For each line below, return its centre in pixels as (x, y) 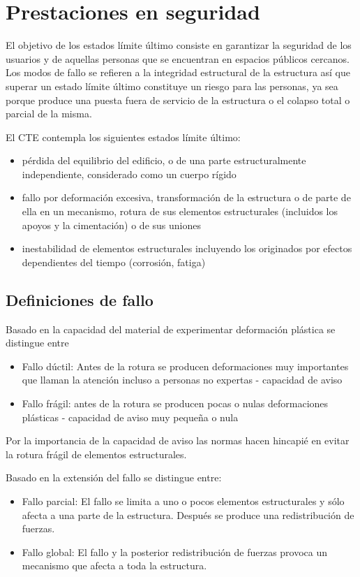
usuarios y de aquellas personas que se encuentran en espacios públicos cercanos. (178, 58)
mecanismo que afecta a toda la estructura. (114, 565)
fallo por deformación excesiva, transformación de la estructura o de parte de (186, 197)
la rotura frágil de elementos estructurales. (96, 454)
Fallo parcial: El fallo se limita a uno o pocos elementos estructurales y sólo (183, 501)
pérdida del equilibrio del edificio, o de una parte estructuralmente (164, 160)
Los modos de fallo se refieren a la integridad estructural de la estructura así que (178, 72)
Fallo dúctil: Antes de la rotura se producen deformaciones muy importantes (185, 366)
